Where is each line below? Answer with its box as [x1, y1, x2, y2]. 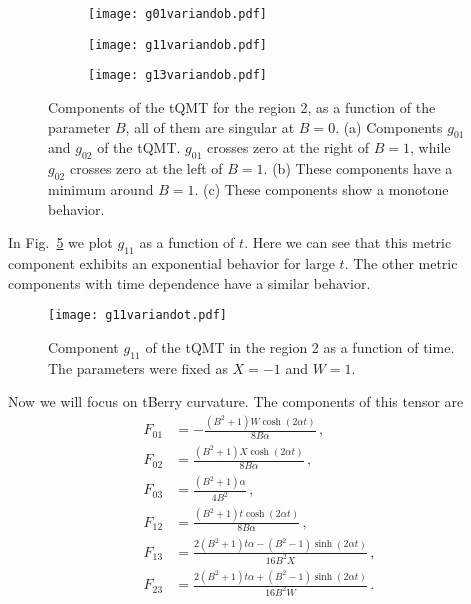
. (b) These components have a [263, 158, 453, 179]
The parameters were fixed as [48, 357, 228, 378]
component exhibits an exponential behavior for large [8, 252, 335, 273]
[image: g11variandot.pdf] [48, 308, 227, 323]
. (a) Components [335, 116, 443, 137]
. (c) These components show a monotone [194, 178, 449, 199]
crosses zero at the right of [206, 137, 370, 158]
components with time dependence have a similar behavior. [8, 272, 371, 293]
